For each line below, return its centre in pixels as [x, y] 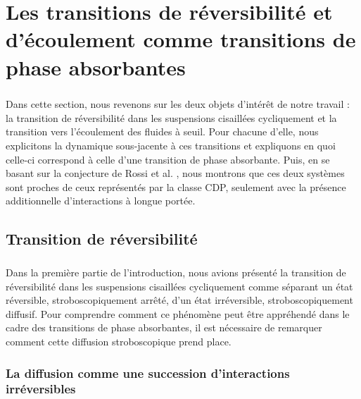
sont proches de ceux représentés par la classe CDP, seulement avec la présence [176, 186]
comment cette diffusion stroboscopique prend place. [119, 341]
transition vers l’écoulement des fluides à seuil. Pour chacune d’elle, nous [162, 131]
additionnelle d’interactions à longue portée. [101, 201]
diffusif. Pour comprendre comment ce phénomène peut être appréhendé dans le [178, 313]
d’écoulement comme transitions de [181, 39]
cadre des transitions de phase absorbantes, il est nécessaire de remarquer [164, 327]
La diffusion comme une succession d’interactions [148, 373]
